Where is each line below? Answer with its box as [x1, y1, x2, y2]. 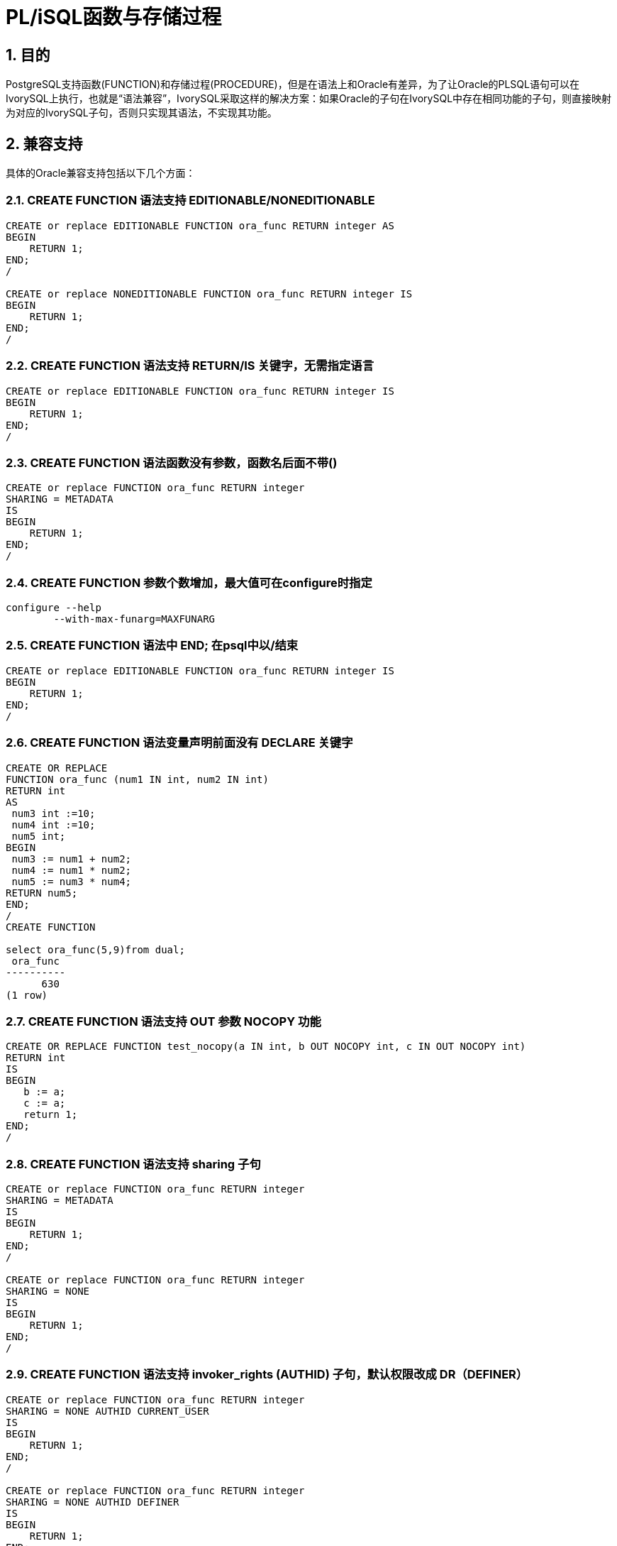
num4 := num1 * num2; [11, 864, 132, 876]
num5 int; [11, 830, 66, 842]
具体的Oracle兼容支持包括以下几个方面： [6, 167, 196, 180]
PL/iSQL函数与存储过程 [6, 5, 222, 29]
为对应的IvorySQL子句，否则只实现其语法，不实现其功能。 [6, 106, 277, 119]
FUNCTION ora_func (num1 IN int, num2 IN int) [6, 773, 269, 785]
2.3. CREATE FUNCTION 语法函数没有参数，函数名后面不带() [6, 455, 338, 470]
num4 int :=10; [11, 818, 96, 830]
